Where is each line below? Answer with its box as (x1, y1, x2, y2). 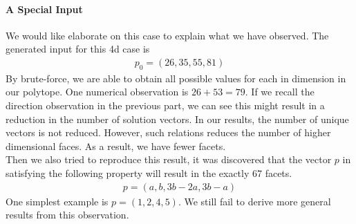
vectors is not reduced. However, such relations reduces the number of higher (6, 125, 331, 140)
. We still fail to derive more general (178, 194, 331, 208)
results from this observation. (6, 207, 129, 222)
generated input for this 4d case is (6, 41, 150, 56)
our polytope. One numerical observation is (6, 84, 189, 99)
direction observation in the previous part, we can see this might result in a (6, 98, 325, 112)
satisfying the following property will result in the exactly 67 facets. (6, 165, 292, 180)
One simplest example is (6, 194, 109, 208)
